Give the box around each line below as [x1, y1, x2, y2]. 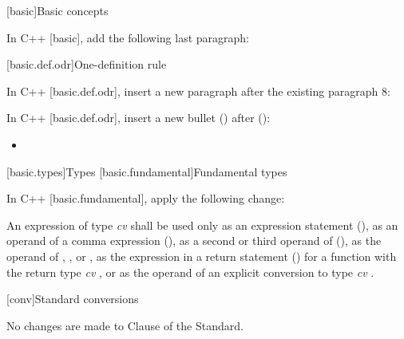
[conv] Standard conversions [6, 290, 139, 307]
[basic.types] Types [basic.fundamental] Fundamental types [6, 163, 287, 179]
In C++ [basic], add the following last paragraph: [6, 29, 249, 45]
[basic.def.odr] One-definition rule [6, 56, 167, 73]
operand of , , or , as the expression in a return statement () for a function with [6, 247, 397, 264]
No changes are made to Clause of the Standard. [6, 317, 244, 333]
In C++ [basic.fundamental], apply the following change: [6, 190, 285, 207]
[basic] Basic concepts [6, 2, 109, 18]
